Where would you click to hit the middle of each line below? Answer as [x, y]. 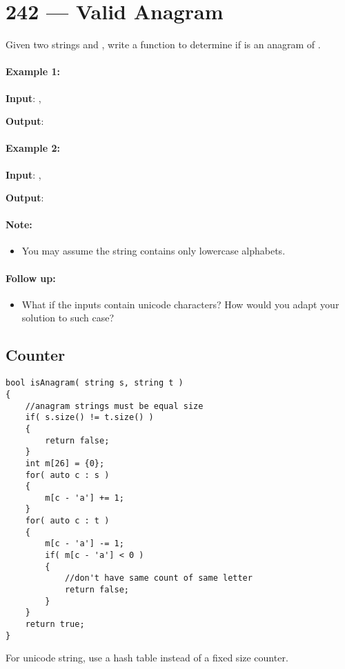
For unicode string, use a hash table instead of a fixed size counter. [147, 658]
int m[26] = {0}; [65, 463]
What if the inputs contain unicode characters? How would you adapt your [180, 304]
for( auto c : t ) [67, 521]
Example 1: [33, 71]
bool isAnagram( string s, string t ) [95, 383]
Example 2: [33, 148]
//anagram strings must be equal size [114, 406]
